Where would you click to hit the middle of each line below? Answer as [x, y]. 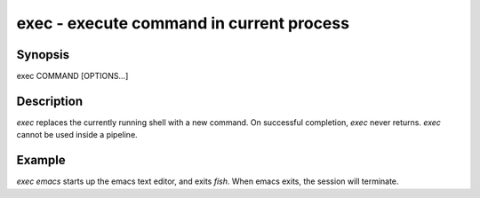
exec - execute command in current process [183, 23]
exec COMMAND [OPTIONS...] [72, 76]
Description [50, 101]
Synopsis [43, 55]
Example [41, 160]
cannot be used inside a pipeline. [77, 135]
